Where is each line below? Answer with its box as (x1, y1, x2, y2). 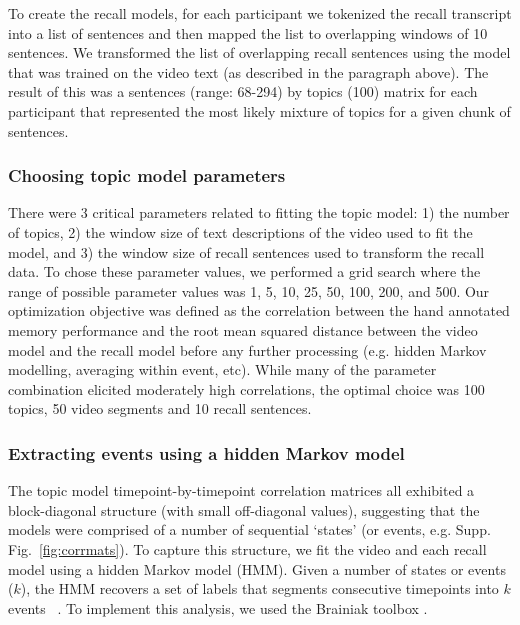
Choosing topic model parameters (8, 163, 286, 188)
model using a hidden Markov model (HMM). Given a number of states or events (8, 558, 506, 579)
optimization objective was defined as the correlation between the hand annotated (8, 300, 510, 321)
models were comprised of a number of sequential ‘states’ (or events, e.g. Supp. (8, 519, 491, 540)
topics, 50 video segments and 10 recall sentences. (8, 398, 312, 419)
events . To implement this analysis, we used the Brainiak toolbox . (8, 597, 428, 618)
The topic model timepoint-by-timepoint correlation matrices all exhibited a (8, 480, 475, 501)
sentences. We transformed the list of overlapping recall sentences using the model (8, 42, 511, 63)
